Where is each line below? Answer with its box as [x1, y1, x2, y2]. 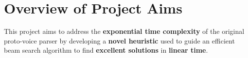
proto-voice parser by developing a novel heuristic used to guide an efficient [4, 35, 235, 45]
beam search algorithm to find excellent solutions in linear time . [4, 45, 208, 55]
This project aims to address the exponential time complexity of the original [4, 26, 245, 36]
